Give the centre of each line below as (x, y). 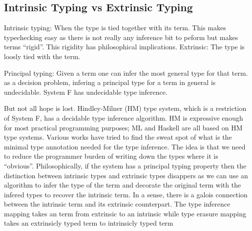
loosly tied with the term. (42, 56)
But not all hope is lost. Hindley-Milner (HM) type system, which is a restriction (125, 108)
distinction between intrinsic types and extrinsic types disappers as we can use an (126, 175)
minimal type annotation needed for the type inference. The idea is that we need (125, 146)
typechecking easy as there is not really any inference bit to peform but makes (121, 37)
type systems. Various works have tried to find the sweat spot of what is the (118, 137)
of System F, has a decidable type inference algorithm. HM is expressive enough (124, 117)
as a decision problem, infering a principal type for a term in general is (110, 82)
